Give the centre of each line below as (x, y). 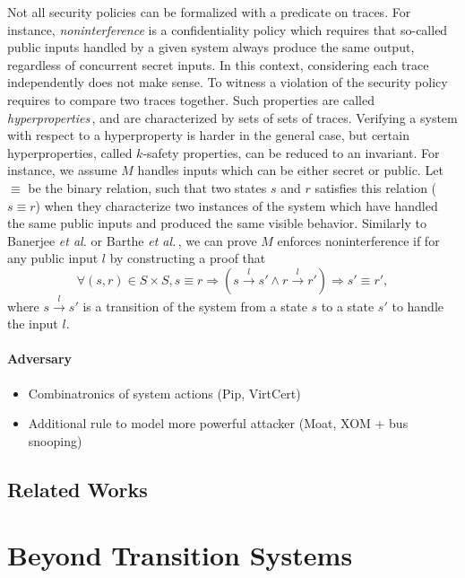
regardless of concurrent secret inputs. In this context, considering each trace (218, 64)
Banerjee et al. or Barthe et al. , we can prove (132, 240)
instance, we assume (62, 170)
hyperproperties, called (70, 152)
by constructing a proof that (188, 258)
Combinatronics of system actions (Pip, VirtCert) (164, 393)
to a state (348, 306)
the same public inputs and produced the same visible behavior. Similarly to (217, 223)
